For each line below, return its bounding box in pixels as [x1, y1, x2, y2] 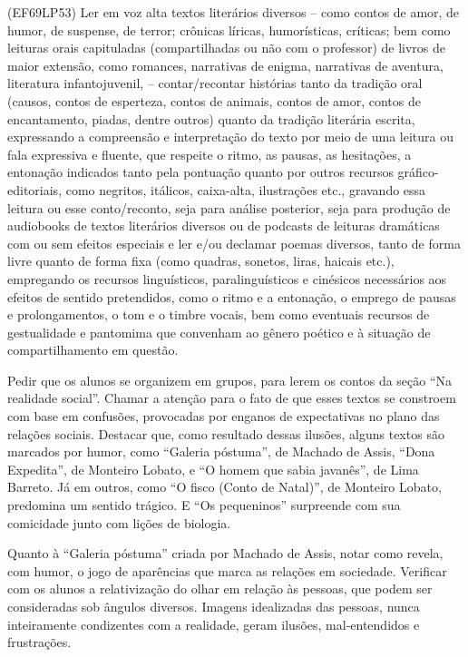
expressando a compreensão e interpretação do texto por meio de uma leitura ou [7, 127, 453, 146]
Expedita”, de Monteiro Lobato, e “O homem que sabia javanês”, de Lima [7, 459, 419, 478]
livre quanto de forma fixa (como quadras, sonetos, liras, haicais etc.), [7, 251, 395, 270]
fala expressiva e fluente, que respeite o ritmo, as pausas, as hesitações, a [7, 144, 412, 163]
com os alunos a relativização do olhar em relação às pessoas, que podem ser [7, 579, 433, 598]
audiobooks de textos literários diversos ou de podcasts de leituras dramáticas [7, 216, 440, 235]
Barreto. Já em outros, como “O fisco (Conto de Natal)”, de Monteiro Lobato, [7, 477, 442, 496]
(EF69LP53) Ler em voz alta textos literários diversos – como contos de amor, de [7, 3, 460, 21]
